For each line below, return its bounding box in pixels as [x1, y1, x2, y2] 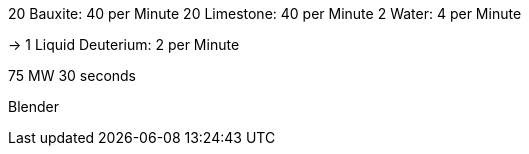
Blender [8, 98, 59, 115]
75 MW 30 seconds [8, 67, 137, 84]
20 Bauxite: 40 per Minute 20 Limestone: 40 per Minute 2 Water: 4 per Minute [8, 5, 522, 22]
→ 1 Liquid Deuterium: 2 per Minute [8, 36, 240, 53]
